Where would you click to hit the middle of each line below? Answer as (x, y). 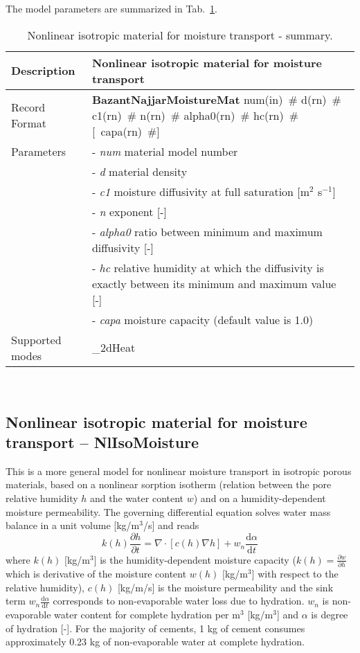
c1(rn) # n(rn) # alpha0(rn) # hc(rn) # (195, 115)
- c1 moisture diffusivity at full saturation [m (201, 191)
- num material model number (165, 151)
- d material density (139, 171)
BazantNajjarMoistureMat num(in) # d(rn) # (216, 99)
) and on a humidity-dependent (260, 498)
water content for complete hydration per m (147, 615)
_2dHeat (114, 348)
